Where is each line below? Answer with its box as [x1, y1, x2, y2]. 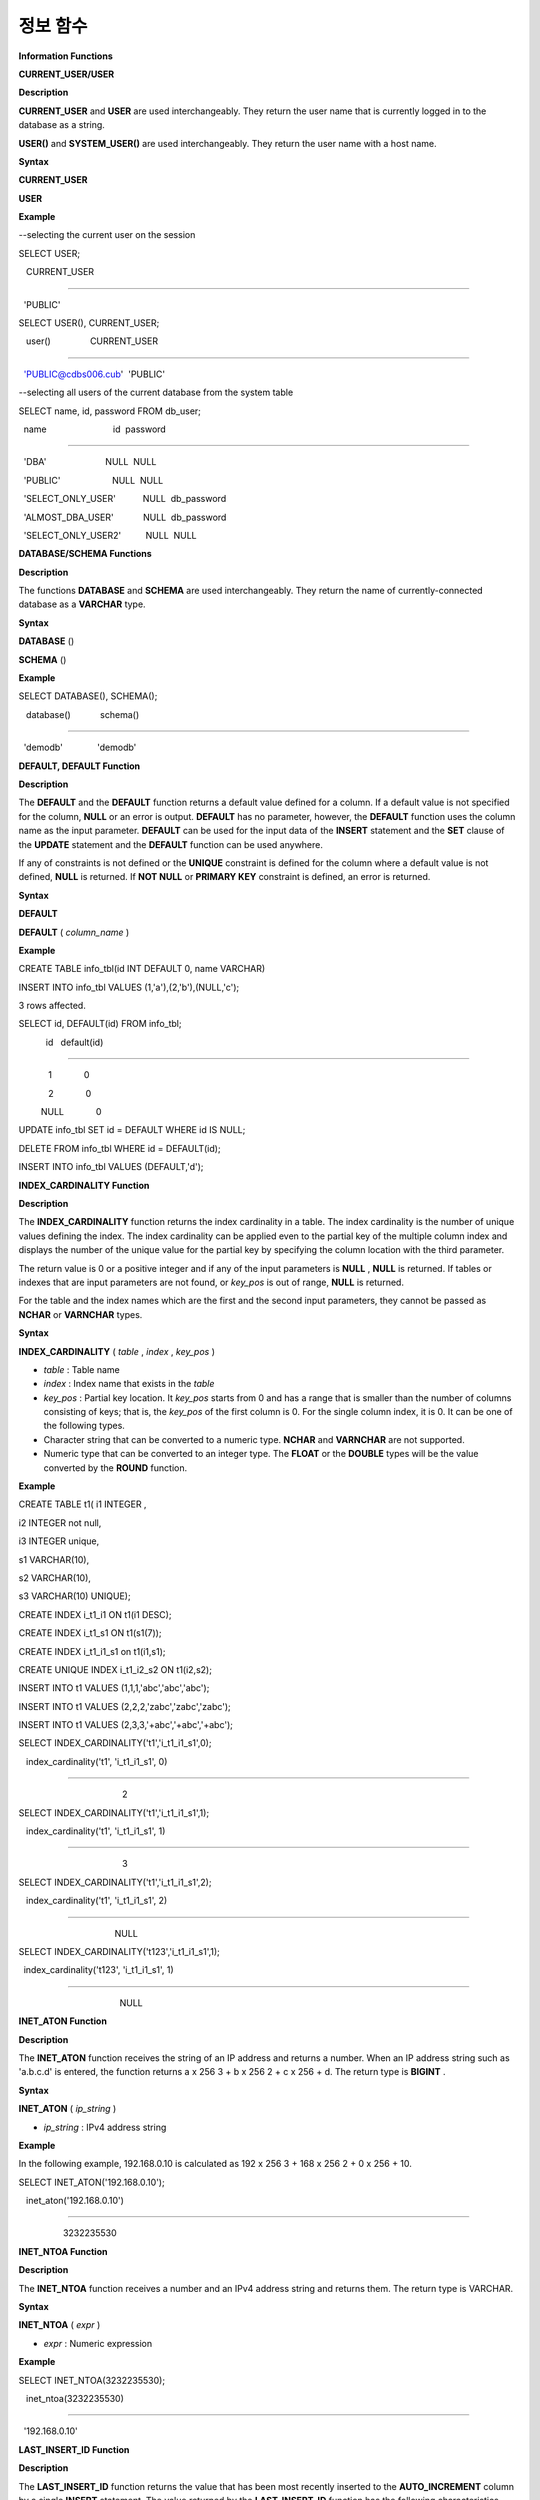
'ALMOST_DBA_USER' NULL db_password [23, 511, 227, 523]
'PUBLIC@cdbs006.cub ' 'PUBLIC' [23, 368, 165, 380]
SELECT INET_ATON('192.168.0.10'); [18, 2176, 165, 2188]
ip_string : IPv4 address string [43, 2121, 167, 2133]
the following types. [43, 1420, 125, 1432]
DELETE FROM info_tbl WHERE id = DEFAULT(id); [18, 1142, 221, 1154]
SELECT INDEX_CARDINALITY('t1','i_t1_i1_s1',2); [18, 1876, 212, 1888]
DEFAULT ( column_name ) [18, 926, 130, 938]
